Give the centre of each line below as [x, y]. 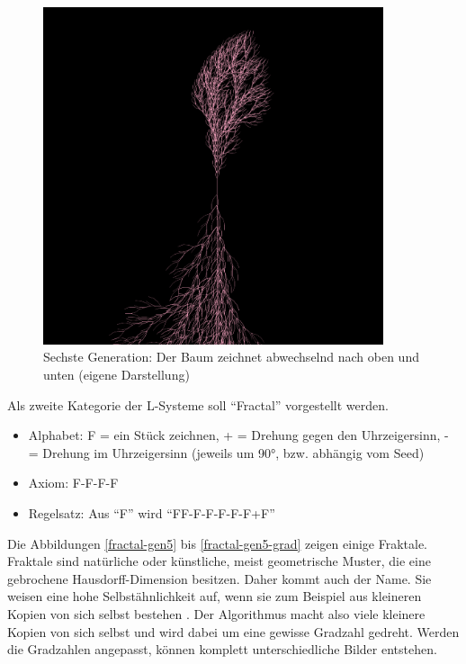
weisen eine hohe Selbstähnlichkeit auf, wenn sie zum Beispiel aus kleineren [215, 596]
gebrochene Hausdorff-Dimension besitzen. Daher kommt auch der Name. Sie [220, 578]
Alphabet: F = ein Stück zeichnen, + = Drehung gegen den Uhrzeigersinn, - [238, 435]
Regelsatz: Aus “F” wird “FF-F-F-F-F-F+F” [152, 513]
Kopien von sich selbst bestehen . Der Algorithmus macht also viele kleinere [216, 614]
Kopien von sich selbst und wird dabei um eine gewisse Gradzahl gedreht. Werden [233, 631]
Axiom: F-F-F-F [73, 483]
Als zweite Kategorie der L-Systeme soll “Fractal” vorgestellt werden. [198, 404]
